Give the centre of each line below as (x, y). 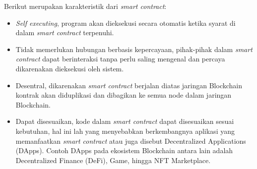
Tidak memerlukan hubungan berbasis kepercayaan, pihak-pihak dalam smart (134, 49)
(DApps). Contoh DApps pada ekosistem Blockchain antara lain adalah (124, 150)
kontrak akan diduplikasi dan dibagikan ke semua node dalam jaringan (124, 95)
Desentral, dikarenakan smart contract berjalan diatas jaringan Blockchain (129, 85)
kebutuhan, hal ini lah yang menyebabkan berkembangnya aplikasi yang (125, 131)
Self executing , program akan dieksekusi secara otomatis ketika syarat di (126, 23)
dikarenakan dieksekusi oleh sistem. (70, 68)
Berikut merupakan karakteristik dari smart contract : (85, 6)
